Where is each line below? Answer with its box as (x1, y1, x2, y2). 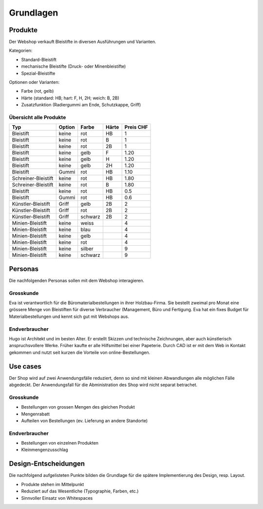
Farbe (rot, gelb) (21, 88, 54, 94)
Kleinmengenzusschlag (21, 447, 68, 453)
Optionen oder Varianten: (9, 79, 60, 85)
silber (80, 245, 94, 252)
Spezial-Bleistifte (21, 70, 56, 76)
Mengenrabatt (21, 411, 50, 417)
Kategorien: (9, 48, 33, 54)
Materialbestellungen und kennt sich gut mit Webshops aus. (9, 313, 129, 319)
